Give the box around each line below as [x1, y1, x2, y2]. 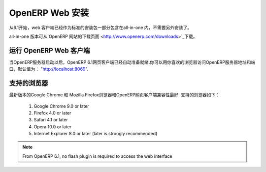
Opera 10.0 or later [33, 123, 71, 130]
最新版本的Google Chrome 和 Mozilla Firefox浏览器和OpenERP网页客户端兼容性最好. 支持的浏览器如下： [9, 92, 220, 98]
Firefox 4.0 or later [33, 110, 71, 115]
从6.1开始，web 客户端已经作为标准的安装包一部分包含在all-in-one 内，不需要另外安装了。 [9, 25, 192, 30]
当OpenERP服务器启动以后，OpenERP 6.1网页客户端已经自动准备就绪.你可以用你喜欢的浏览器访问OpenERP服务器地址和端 [9, 59, 256, 65]
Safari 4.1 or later [33, 117, 68, 123]
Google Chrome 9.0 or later [33, 103, 90, 109]
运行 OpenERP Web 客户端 [9, 46, 90, 55]
